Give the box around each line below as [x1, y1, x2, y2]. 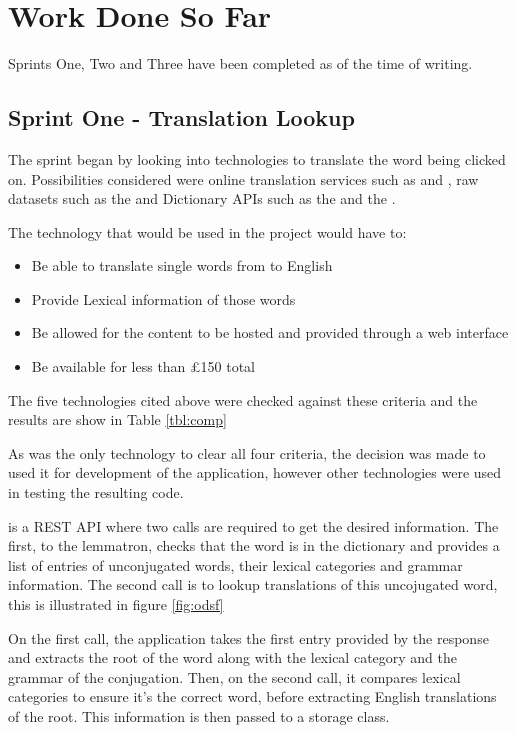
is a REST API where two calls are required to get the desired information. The [8, 515, 499, 536]
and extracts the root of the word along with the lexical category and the [8, 647, 458, 668]
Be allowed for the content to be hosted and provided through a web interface [31, 322, 509, 343]
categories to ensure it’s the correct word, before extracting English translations [8, 686, 497, 707]
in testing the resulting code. [8, 482, 184, 503]
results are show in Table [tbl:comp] [8, 409, 227, 430]
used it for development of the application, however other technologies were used [8, 462, 502, 483]
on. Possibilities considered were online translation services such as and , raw [8, 168, 479, 189]
